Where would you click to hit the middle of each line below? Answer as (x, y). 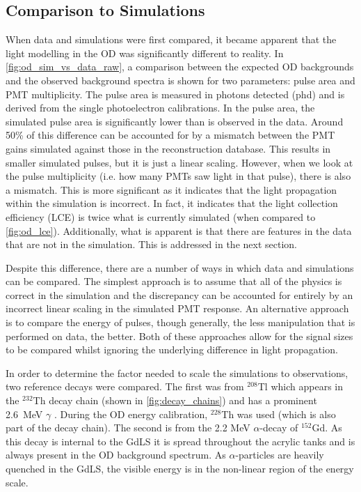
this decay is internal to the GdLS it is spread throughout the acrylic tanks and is (180, 441)
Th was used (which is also (279, 414)
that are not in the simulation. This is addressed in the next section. (151, 244)
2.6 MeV (24, 414)
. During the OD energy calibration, (131, 414)
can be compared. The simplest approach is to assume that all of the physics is (174, 281)
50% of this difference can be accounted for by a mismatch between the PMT (170, 135)
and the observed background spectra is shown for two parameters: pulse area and (180, 80)
